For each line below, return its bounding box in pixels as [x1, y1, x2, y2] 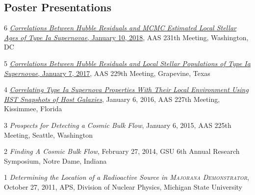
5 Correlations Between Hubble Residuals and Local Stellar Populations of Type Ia [4, 58, 251, 68]
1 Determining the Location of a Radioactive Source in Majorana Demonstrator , [4, 172, 249, 182]
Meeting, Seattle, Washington [4, 129, 93, 140]
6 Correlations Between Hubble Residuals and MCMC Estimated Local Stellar [4, 23, 236, 33]
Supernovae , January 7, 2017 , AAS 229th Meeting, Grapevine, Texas [4, 68, 210, 78]
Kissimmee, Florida [4, 103, 62, 114]
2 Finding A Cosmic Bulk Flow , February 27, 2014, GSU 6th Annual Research [4, 146, 240, 156]
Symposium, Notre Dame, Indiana [4, 155, 107, 166]
